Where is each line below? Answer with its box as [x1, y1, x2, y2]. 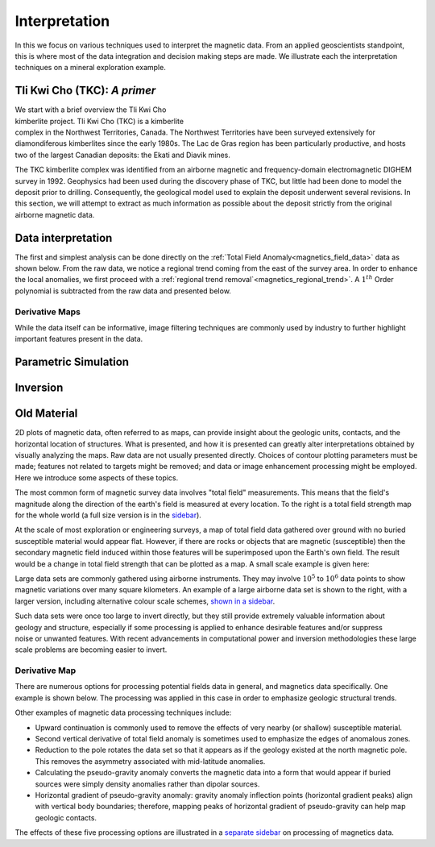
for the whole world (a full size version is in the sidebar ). [14, 510, 201, 520]
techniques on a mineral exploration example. [14, 63, 167, 73]
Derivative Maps [14, 306, 81, 318]
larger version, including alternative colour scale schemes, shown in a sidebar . [14, 596, 275, 606]
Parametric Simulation [14, 355, 129, 369]
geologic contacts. [35, 812, 97, 822]
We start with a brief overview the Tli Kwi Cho [14, 105, 167, 114]
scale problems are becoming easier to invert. [14, 645, 168, 654]
